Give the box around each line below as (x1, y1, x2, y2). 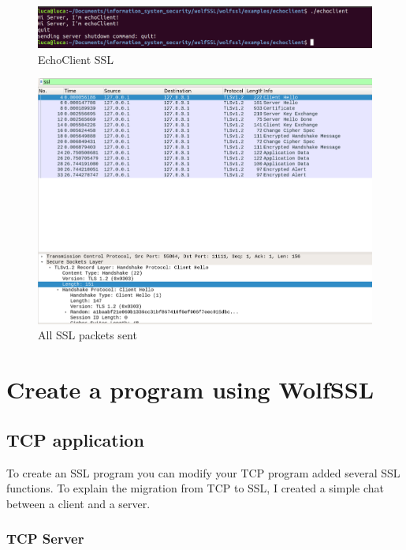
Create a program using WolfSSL (6, 373, 374, 406)
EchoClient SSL (38, 51, 114, 67)
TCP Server (6, 529, 84, 548)
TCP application (6, 427, 144, 451)
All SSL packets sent (38, 327, 137, 343)
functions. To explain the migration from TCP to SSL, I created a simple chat (6, 480, 384, 496)
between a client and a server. (6, 495, 151, 511)
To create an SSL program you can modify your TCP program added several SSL (6, 464, 400, 481)
